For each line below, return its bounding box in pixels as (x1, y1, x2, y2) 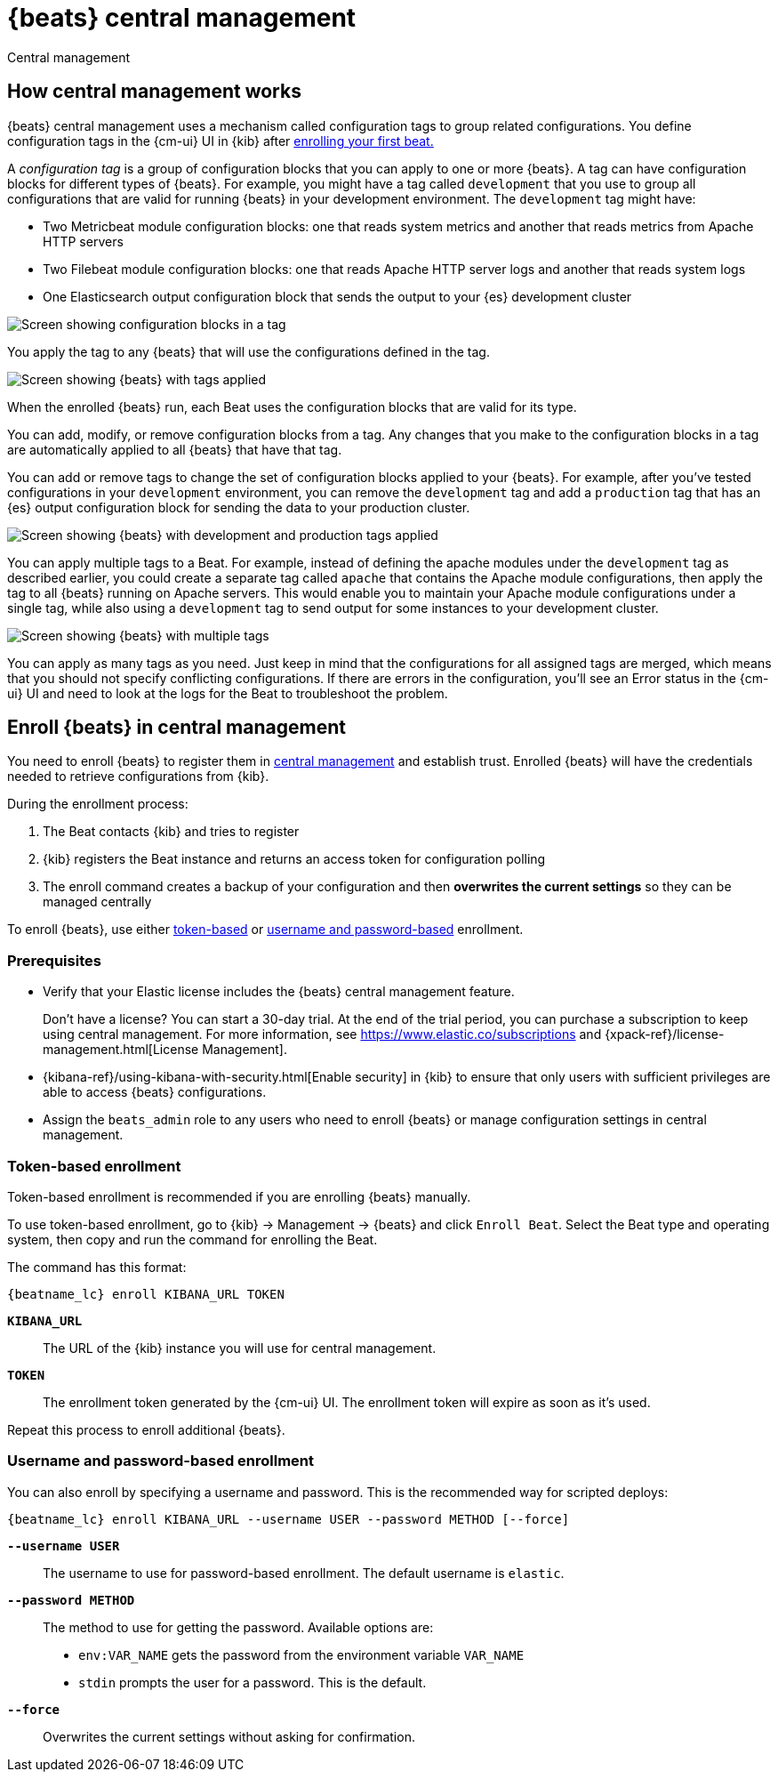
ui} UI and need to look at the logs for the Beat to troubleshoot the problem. (7, 685, 448, 701)
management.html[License (43, 1042, 199, 1058)
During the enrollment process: (7, 796, 188, 812)
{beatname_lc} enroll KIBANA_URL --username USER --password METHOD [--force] (7, 1511, 570, 1526)
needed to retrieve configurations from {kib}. (7, 769, 269, 785)
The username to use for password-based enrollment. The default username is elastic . (43, 1565, 565, 1581)
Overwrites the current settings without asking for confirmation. (43, 1728, 415, 1744)
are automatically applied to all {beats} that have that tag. (7, 441, 342, 457)
